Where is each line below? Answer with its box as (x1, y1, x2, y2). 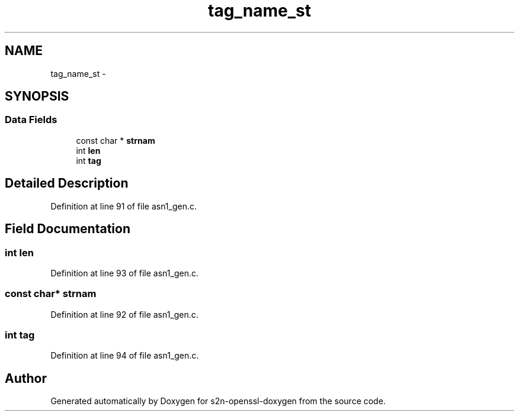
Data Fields (5, 114, 57, 126)
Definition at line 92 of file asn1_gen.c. (50, 309, 198, 320)
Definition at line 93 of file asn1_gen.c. (50, 267, 198, 278)
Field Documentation (5, 221, 130, 237)
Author (5, 370, 47, 386)
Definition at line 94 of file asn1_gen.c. (50, 350, 199, 361)
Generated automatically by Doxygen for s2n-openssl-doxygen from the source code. (50, 396, 386, 407)
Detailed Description (5, 176, 129, 191)
